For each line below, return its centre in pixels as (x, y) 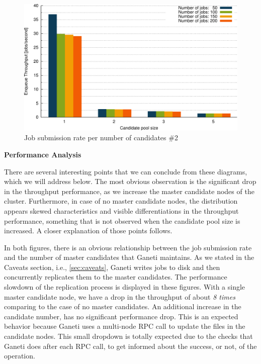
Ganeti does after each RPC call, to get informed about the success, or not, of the (130, 346)
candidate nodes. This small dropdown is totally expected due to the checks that (128, 336)
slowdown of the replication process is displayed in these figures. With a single (125, 287)
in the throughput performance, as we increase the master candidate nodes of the (129, 191)
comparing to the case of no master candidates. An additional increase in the (123, 306)
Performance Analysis (43, 154)
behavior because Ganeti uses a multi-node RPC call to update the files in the (125, 326)
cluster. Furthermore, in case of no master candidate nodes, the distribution (121, 201)
